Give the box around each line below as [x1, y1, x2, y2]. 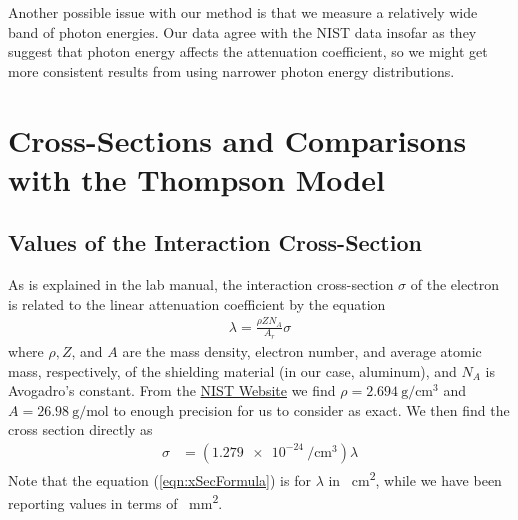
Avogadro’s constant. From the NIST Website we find [8, 380, 336, 401]
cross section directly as [8, 419, 153, 440]
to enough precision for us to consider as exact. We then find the [113, 399, 510, 420]
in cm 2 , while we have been [328, 466, 502, 490]
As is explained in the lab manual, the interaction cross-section [8, 274, 394, 295]
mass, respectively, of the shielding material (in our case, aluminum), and [8, 360, 457, 381]
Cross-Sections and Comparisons [8, 119, 467, 160]
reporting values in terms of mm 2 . [8, 490, 223, 513]
